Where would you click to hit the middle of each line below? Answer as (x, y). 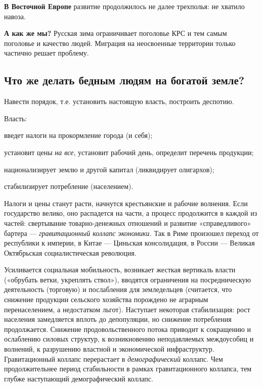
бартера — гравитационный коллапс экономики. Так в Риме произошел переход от (131, 233)
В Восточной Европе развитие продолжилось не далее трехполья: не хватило (124, 6)
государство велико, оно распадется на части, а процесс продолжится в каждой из (131, 213)
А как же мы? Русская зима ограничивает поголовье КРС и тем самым (116, 33)
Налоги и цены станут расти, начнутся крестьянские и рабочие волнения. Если (126, 203)
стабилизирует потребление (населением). (69, 186)
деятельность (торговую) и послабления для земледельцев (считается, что (118, 289)
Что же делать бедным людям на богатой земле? (124, 80)
